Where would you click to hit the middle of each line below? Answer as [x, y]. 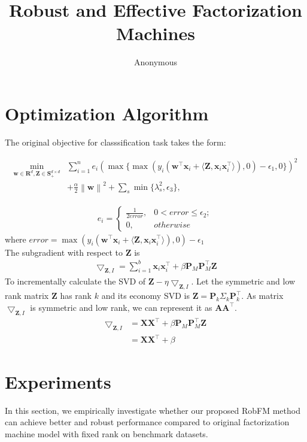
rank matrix [27, 296]
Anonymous [156, 62]
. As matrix [262, 296]
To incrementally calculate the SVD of [75, 281]
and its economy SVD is [145, 296]
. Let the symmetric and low [243, 281]
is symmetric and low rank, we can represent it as [121, 307]
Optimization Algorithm [107, 113]
